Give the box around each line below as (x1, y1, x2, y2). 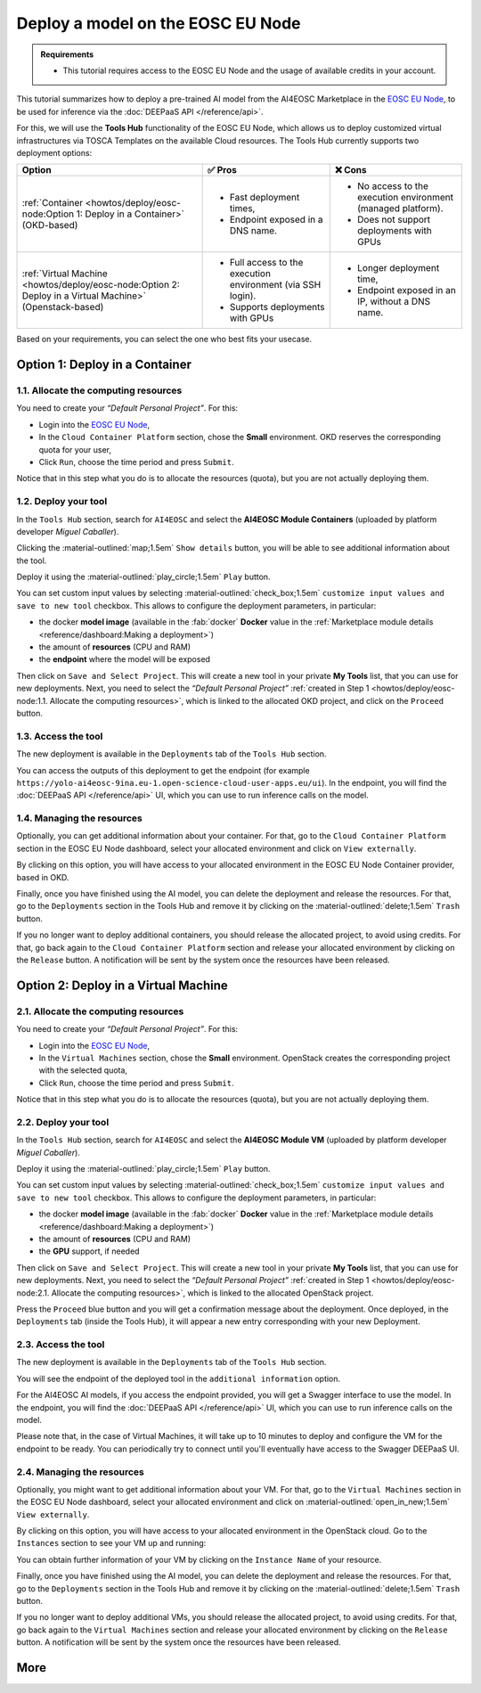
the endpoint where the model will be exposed (38, 654, 211, 665)
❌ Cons (335, 164, 367, 176)
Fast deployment (229, 192, 300, 204)
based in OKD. (16, 871, 69, 882)
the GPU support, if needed (38, 1246, 140, 1256)
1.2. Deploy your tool (16, 495, 108, 508)
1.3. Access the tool (16, 730, 103, 742)
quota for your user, (38, 444, 111, 454)
